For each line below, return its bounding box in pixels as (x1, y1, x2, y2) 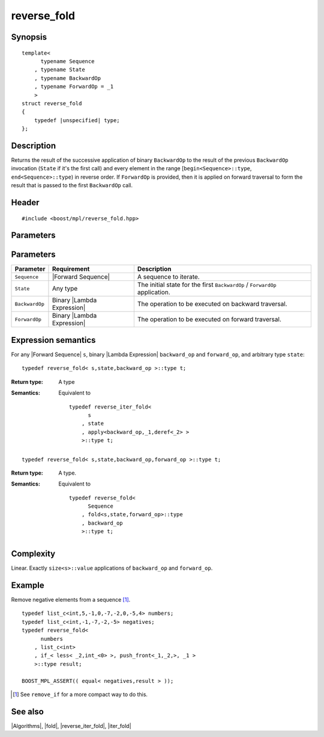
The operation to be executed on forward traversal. (137, 315, 281, 324)
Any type (52, 285, 78, 293)
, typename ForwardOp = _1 (34, 83, 114, 90)
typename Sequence (40, 58, 95, 64)
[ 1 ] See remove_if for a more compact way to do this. (13, 691, 148, 698)
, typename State (34, 66, 85, 73)
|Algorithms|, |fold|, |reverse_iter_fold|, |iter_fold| (11, 722, 131, 729)
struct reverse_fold (22, 100, 82, 106)
